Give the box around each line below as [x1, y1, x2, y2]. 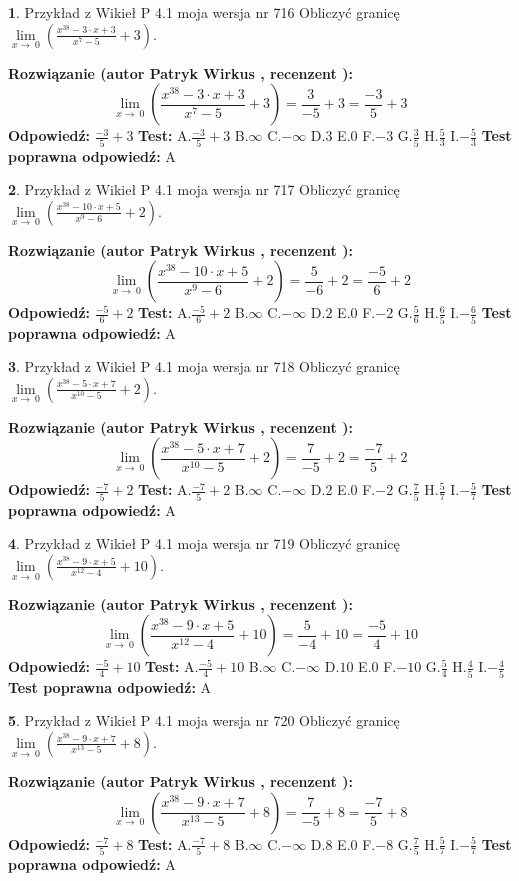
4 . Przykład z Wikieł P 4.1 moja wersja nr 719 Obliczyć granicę [8, 533, 400, 554]
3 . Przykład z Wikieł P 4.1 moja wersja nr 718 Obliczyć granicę [8, 356, 400, 377]
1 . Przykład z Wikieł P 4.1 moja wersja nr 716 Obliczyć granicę [8, 2, 400, 22]
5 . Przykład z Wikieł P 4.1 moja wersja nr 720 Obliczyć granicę [8, 710, 400, 731]
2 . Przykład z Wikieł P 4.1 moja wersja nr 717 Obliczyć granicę [8, 179, 400, 200]
